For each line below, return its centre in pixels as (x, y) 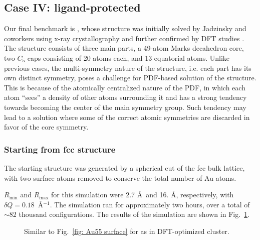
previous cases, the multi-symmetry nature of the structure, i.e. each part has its (128, 68)
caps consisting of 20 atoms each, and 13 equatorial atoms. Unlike (128, 57)
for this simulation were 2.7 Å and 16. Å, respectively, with (143, 195)
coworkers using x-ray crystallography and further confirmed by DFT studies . (124, 38)
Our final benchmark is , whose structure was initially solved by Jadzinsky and (125, 28)
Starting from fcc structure (60, 149)
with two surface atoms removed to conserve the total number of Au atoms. (120, 177)
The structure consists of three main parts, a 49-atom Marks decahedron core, (124, 48)
